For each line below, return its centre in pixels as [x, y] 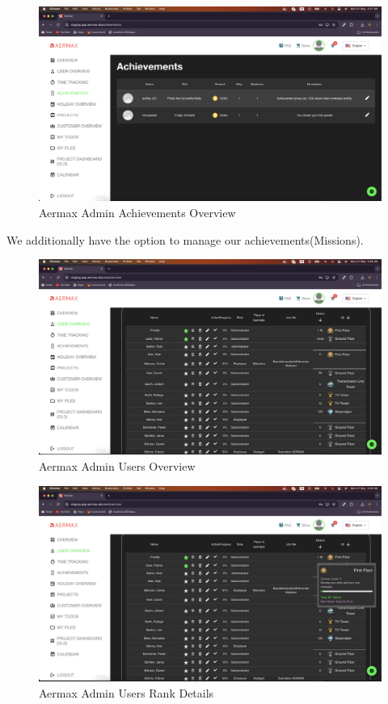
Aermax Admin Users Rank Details [127, 692]
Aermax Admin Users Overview [117, 465]
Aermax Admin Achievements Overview [137, 212]
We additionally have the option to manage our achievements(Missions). [185, 239]
